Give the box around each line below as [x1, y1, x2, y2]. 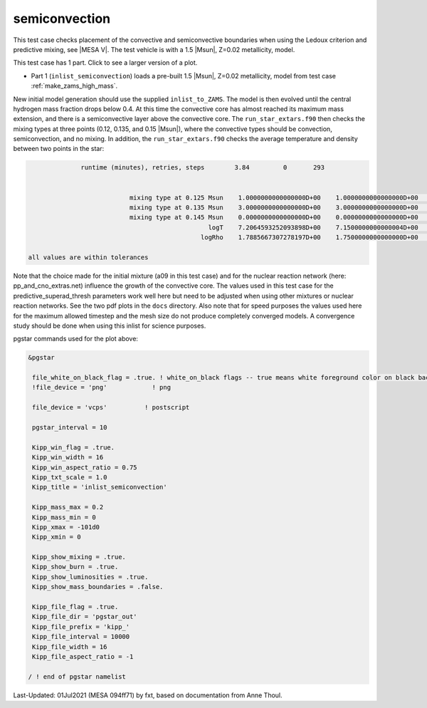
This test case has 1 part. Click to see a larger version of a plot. [13, 58, 198, 67]
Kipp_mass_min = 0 [32, 513, 96, 521]
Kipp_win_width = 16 [32, 453, 104, 462]
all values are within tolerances [28, 253, 149, 261]
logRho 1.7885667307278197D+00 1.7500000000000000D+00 [200, 234, 419, 241]
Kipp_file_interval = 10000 [32, 632, 130, 641]
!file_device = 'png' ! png [32, 383, 171, 392]
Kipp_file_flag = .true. [32, 603, 119, 611]
